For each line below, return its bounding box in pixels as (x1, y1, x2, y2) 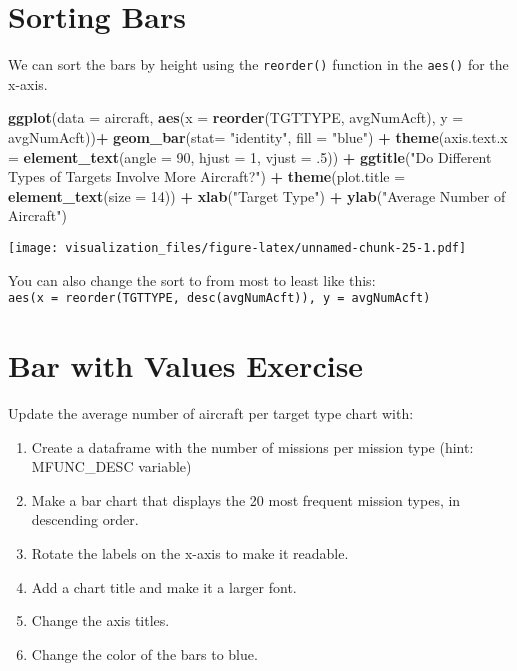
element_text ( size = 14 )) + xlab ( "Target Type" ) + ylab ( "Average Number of (8, 185, 506, 206)
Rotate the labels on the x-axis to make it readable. (31, 542, 349, 563)
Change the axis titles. (31, 610, 170, 631)
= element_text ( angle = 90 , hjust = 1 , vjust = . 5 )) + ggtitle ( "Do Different (8, 146, 492, 167)
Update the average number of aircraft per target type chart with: (8, 402, 414, 423)
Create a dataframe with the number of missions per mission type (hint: (31, 436, 474, 457)
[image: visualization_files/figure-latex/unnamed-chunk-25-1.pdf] (8, 240, 467, 255)
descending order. (31, 509, 139, 530)
